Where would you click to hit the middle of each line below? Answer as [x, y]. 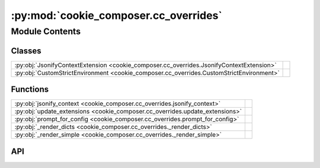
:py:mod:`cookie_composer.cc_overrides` [116, 15]
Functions [30, 90]
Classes [26, 51]
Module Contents [46, 31]
